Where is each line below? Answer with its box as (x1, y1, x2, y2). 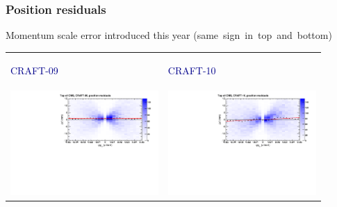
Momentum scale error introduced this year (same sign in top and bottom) (6, 28, 332, 42)
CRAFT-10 (167, 63, 216, 77)
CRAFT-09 (10, 63, 58, 77)
